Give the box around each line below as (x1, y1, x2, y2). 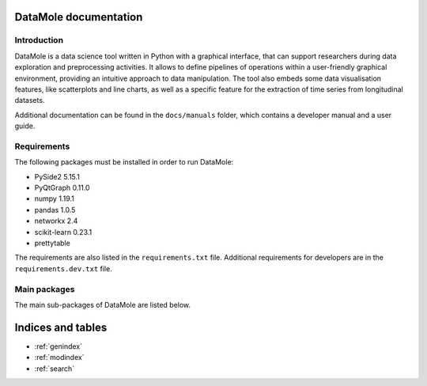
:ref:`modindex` (34, 353, 85, 362)
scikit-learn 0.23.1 (34, 227, 93, 237)
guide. (14, 121, 36, 131)
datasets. (14, 96, 45, 105)
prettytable (34, 238, 70, 248)
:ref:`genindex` (34, 341, 83, 351)
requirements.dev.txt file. (14, 263, 112, 273)
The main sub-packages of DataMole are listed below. (14, 300, 191, 309)
